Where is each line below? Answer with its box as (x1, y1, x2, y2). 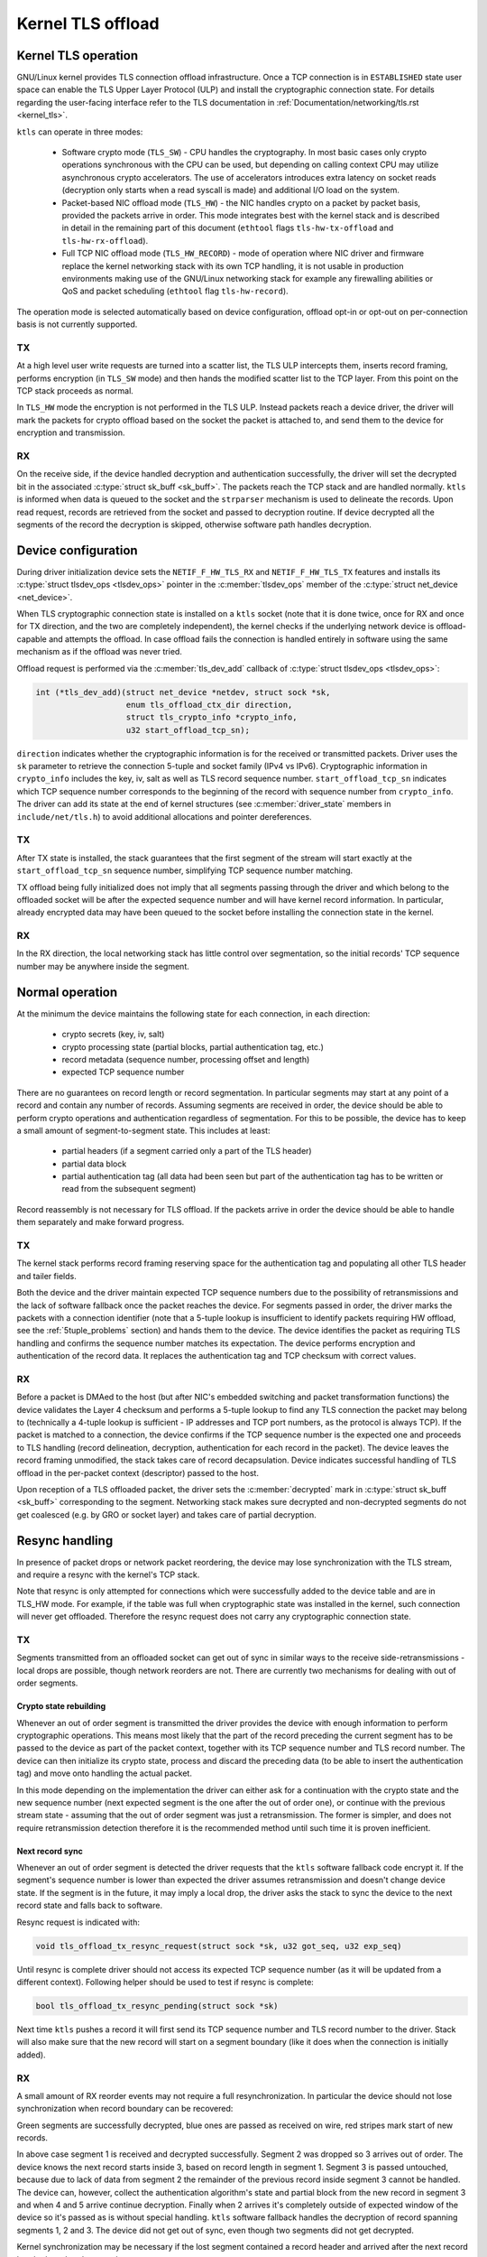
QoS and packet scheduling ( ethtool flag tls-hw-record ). (61, 285, 289, 297)
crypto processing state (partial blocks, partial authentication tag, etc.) (61, 1041, 325, 1052)
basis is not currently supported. (16, 319, 138, 330)
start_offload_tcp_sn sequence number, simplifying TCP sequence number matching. (16, 865, 354, 876)
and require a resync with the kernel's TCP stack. (16, 1569, 200, 1580)
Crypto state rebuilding (16, 1701, 106, 1712)
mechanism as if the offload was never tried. (16, 646, 182, 657)
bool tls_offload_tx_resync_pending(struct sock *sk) (35, 2001, 279, 2011)
